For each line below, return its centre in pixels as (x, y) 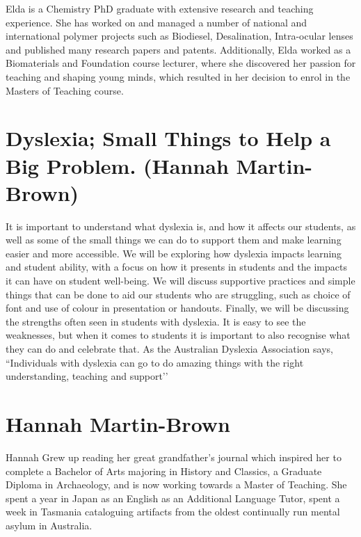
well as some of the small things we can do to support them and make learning (174, 240)
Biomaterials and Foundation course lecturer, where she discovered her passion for (181, 63)
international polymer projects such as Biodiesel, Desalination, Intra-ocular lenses (179, 36)
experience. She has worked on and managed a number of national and (157, 22)
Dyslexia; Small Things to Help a (168, 138)
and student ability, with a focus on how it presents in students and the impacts (176, 267)
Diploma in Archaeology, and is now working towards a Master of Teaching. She (176, 484)
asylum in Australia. (49, 525)
